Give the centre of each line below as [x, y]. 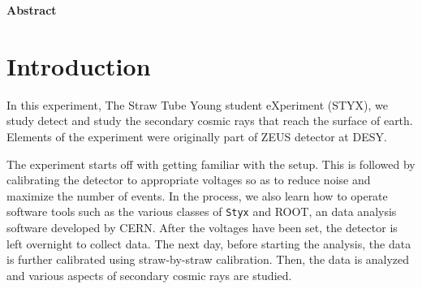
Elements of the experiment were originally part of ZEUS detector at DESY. [197, 136]
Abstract [32, 10]
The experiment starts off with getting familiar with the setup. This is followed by [211, 164]
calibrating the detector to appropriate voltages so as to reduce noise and [189, 180]
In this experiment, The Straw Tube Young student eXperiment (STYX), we [198, 104]
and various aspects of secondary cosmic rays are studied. [149, 275]
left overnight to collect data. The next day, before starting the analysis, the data [209, 243]
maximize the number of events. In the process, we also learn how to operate [197, 195]
